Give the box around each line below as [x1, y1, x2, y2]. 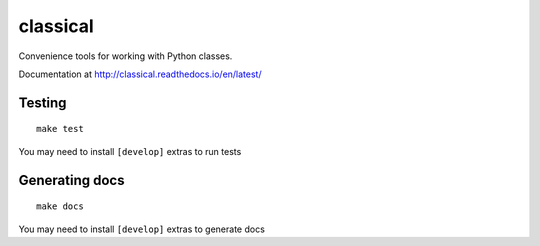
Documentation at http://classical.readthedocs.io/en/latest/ [18, 68, 262, 80]
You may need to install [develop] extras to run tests [18, 145, 242, 157]
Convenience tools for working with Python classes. [18, 50, 233, 62]
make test [36, 123, 84, 135]
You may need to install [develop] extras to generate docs [18, 223, 265, 235]
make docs [36, 201, 84, 212]
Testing [18, 94, 67, 111]
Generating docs [18, 171, 125, 189]
